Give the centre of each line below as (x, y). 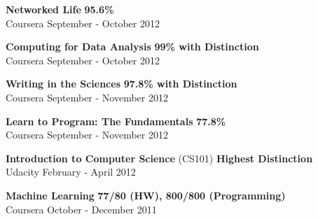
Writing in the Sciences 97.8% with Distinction (122, 84)
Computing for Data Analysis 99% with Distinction (132, 47)
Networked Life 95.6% (60, 9)
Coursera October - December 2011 (81, 209)
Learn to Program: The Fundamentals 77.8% (116, 121)
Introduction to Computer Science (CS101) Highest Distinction (159, 158)
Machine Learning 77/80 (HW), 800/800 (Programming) (146, 195)
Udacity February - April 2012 (71, 172)
